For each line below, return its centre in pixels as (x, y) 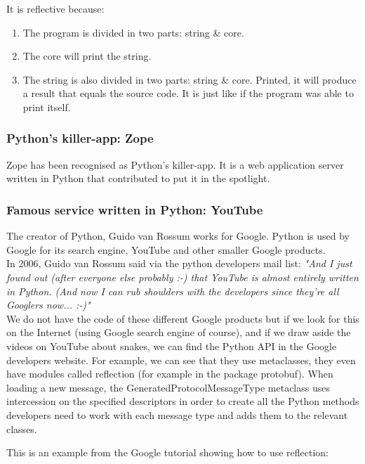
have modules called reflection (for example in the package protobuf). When (170, 374)
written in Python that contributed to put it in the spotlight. (138, 178)
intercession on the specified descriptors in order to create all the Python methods (183, 401)
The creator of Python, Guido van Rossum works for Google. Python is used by (178, 236)
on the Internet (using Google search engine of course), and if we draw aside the (179, 332)
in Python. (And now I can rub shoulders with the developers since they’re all (173, 291)
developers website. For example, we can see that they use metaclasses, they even (181, 360)
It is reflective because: (55, 8)
